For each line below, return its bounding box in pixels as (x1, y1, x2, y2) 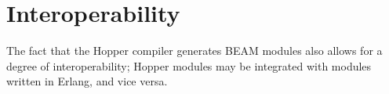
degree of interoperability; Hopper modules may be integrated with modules (6, 57, 372, 74)
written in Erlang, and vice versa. (6, 73, 168, 89)
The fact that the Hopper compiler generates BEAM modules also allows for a (6, 42, 383, 59)
